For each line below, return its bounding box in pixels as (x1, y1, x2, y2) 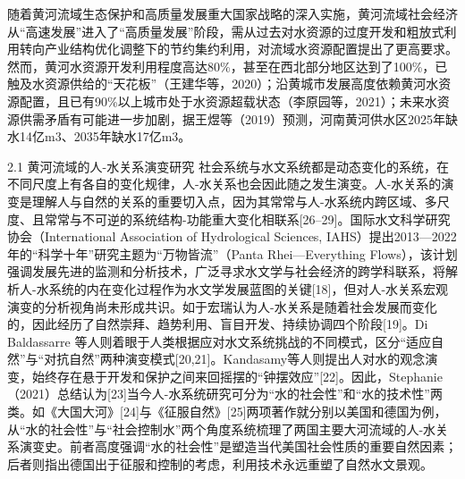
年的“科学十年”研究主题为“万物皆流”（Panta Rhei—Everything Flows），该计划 (7, 244, 458, 263)
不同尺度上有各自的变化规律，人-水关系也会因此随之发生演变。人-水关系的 (7, 174, 442, 193)
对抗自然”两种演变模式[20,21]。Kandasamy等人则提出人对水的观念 (44, 349, 426, 368)
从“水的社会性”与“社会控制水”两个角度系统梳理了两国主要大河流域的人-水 (7, 419, 436, 438)
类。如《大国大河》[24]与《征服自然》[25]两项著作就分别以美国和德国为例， (7, 402, 447, 421)
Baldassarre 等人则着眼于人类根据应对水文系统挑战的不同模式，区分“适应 (7, 332, 432, 350)
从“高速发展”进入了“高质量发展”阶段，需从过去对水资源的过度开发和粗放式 (7, 21, 444, 40)
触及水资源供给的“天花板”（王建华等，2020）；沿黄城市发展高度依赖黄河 (7, 74, 427, 93)
